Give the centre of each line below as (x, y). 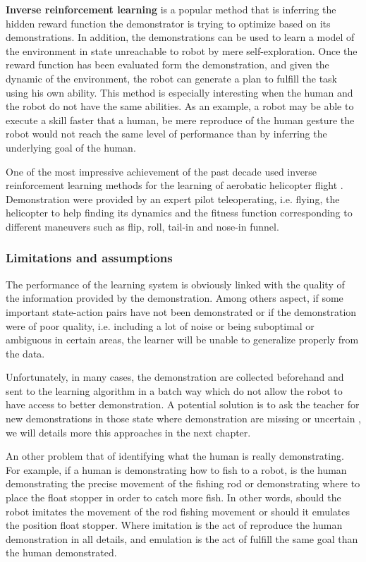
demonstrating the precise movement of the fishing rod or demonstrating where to (183, 483)
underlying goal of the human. (71, 147)
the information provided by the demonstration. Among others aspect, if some (175, 298)
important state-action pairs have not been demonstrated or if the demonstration (181, 311)
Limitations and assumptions (89, 258)
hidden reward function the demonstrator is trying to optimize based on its (168, 23)
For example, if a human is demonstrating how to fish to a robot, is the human (176, 469)
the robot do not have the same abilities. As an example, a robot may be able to (180, 106)
